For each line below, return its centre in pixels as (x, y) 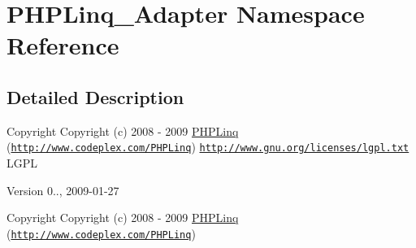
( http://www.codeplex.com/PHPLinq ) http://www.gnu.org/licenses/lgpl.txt (208, 147)
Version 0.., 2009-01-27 (63, 190)
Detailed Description (95, 96)
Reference (63, 45)
